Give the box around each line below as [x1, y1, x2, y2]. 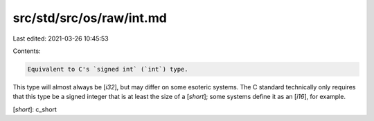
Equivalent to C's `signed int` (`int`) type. [27, 65, 188, 73]
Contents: [12, 47, 41, 55]
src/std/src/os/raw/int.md [12, 10, 168, 25]
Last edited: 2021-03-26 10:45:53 [12, 34, 109, 43]
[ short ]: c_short [12, 105, 57, 113]
